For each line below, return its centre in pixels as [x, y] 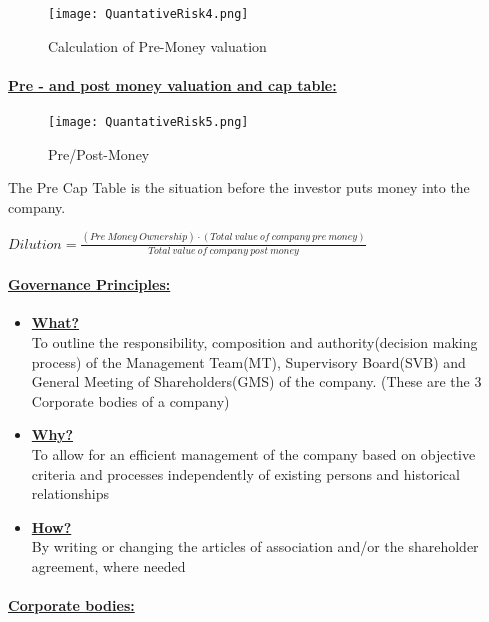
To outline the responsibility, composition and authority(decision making [254, 342]
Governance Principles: [89, 284]
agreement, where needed [108, 565]
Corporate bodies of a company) [130, 400]
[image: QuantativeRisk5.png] [148, 122]
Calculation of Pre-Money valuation [157, 45]
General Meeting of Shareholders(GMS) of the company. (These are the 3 [256, 381]
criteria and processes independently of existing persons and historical [245, 473]
